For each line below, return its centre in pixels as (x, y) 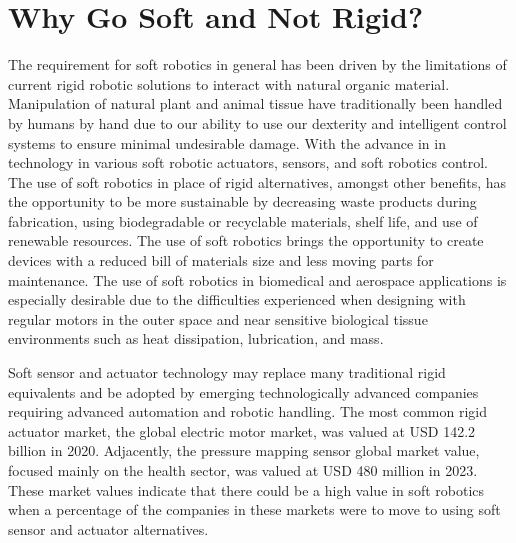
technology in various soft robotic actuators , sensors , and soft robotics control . (248, 162)
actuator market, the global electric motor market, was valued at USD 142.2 (242, 430)
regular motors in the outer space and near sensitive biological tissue (218, 318)
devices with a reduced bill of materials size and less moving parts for (221, 260)
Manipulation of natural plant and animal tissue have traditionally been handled (255, 103)
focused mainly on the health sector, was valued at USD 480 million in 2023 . (243, 470)
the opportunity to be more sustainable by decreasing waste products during (242, 201)
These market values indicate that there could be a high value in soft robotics (246, 489)
